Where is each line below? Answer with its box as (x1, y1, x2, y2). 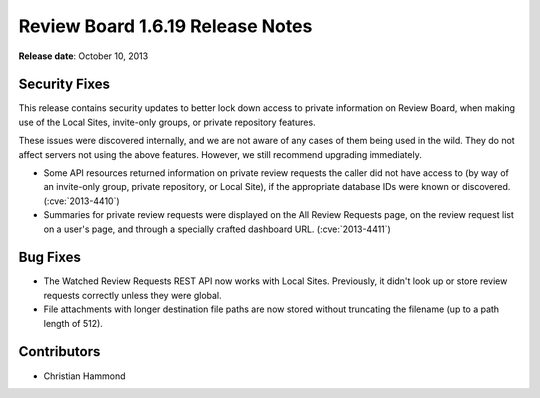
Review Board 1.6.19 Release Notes (18, 15, 313, 37)
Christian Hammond (43, 370, 126, 382)
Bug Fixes (18, 249, 82, 266)
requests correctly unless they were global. (43, 289, 222, 301)
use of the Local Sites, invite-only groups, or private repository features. (18, 116, 316, 128)
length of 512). (43, 317, 104, 329)
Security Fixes (18, 76, 110, 93)
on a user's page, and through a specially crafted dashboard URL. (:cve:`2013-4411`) (43, 223, 392, 235)
